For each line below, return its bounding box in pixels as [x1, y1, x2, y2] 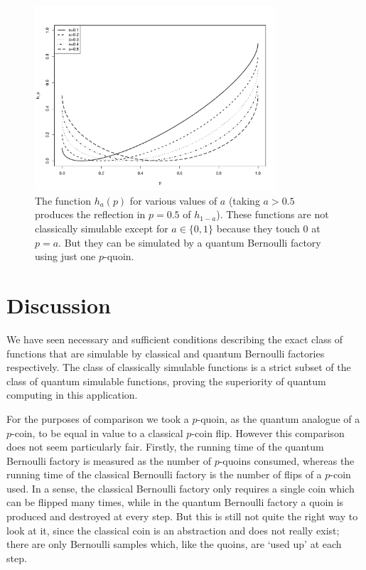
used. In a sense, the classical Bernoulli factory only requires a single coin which [6, 480, 355, 495]
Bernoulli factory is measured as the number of [6, 453, 211, 468]
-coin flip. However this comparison [191, 425, 345, 440]
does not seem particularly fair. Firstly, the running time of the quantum [6, 439, 324, 454]
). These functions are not [216, 207, 329, 222]
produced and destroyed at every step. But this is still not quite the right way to [6, 509, 358, 524]
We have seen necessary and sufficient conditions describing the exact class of [6, 331, 343, 346]
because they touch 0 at [216, 221, 321, 236]
